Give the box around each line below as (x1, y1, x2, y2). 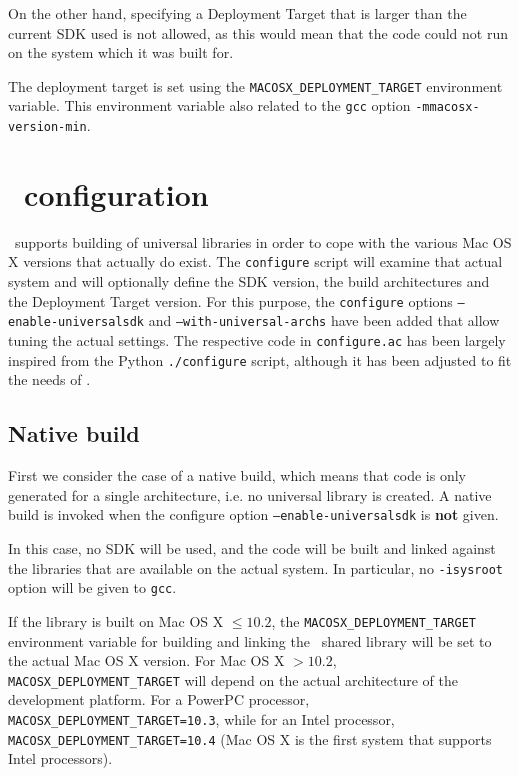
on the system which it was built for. (8, 42, 234, 63)
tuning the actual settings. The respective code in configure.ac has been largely (8, 330, 506, 351)
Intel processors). (8, 748, 113, 769)
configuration (24, 173, 209, 214)
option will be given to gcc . (8, 577, 177, 598)
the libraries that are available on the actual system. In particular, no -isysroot (8, 557, 503, 578)
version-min (8, 120, 87, 135)
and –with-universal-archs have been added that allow (148, 310, 500, 331)
